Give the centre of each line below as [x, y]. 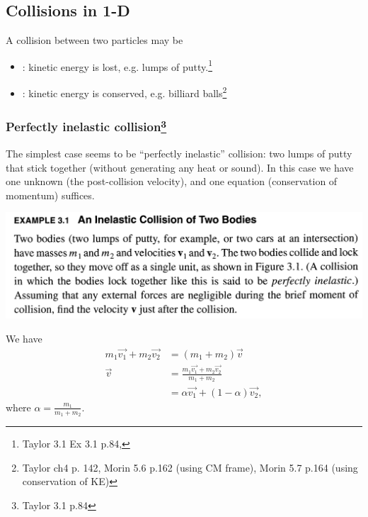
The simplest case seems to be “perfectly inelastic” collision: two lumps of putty [179, 153]
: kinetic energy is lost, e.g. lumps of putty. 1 [117, 65]
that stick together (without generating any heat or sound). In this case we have [180, 167]
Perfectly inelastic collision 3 [86, 126]
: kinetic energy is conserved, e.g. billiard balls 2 [125, 92]
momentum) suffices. [50, 195]
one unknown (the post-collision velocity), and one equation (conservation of [172, 181]
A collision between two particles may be [94, 40]
